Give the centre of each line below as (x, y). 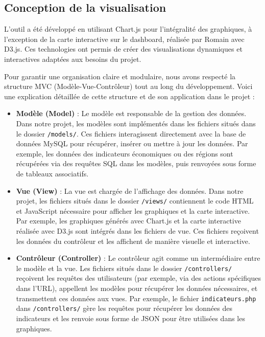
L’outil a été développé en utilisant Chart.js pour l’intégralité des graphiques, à (128, 29)
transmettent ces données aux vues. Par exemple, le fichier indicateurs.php (136, 298)
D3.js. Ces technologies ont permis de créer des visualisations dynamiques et (123, 49)
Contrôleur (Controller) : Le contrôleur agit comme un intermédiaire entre (138, 258)
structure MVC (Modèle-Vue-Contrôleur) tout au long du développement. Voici (128, 86)
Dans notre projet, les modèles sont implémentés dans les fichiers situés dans (136, 123)
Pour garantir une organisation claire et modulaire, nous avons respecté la (120, 76)
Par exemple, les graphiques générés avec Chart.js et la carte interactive (128, 221)
